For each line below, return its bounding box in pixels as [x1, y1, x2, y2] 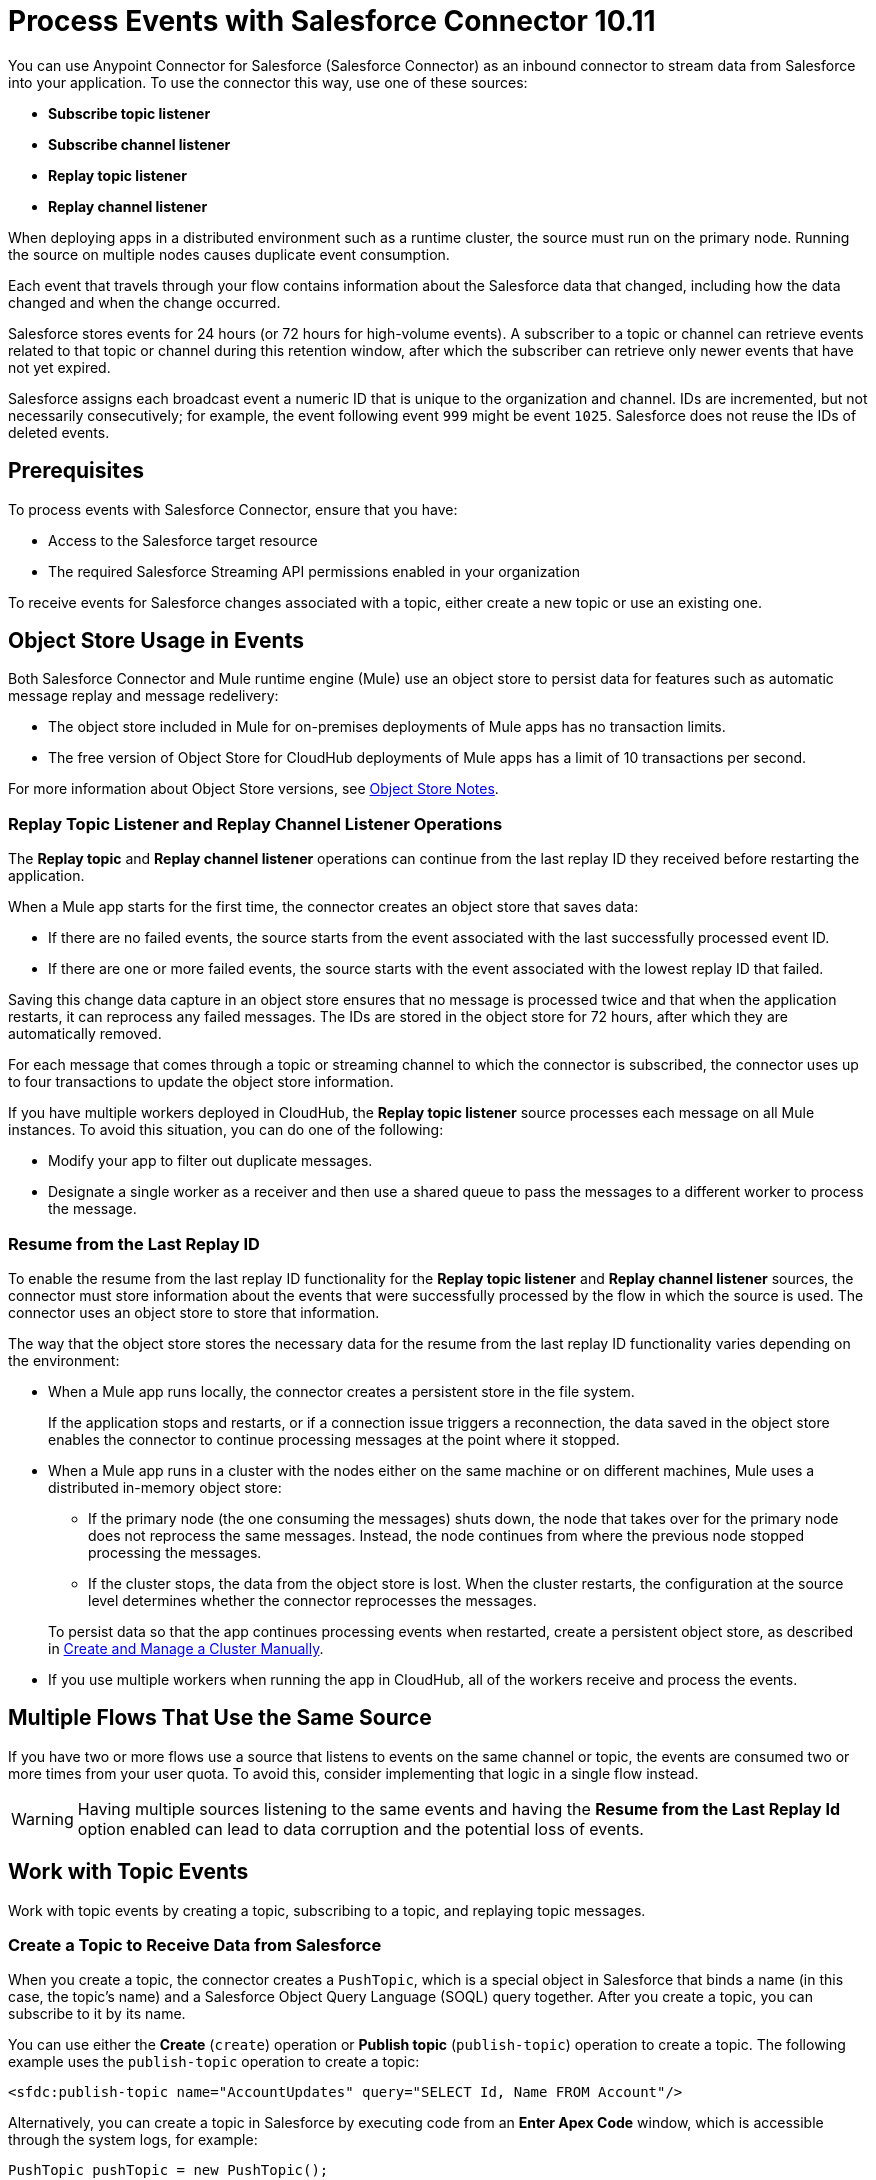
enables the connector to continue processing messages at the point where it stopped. [48, 1430, 620, 1448]
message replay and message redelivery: [8, 687, 279, 705]
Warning [11, 1808, 74, 1829]
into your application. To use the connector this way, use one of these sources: [8, 73, 528, 91]
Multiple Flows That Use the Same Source [8, 1705, 432, 1731]
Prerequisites [8, 458, 144, 484]
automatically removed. [8, 1025, 162, 1043]
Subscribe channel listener [48, 135, 231, 153]
